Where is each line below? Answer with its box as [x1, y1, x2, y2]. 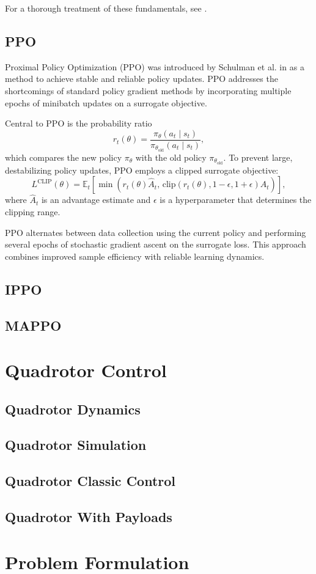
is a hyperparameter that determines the [160, 193, 312, 206]
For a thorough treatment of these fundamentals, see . [5, 2, 207, 14]
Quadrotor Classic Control [5, 471, 176, 490]
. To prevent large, [223, 150, 293, 163]
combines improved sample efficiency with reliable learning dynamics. [5, 249, 265, 262]
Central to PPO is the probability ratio [5, 117, 152, 130]
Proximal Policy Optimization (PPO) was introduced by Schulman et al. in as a [5, 60, 304, 73]
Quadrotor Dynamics [5, 399, 141, 418]
